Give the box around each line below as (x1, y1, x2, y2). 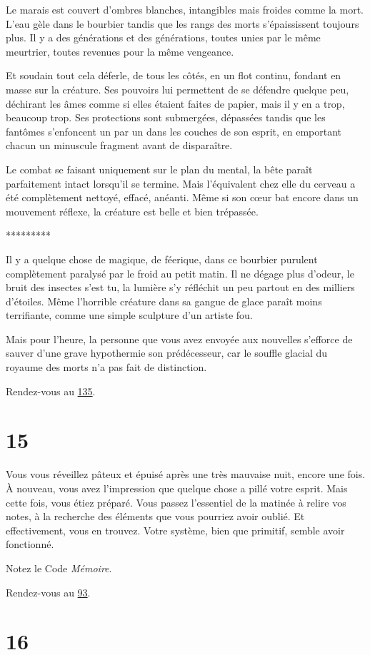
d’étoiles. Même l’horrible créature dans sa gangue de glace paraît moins (6, 293, 322, 308)
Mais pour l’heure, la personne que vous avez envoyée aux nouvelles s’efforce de (6, 331, 353, 346)
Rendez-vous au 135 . (6, 383, 96, 398)
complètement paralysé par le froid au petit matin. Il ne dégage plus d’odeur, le (6, 265, 354, 280)
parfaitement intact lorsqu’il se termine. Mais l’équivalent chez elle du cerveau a (6, 176, 356, 191)
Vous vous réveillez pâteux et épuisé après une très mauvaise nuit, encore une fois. (6, 467, 366, 482)
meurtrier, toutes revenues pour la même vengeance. (6, 44, 234, 59)
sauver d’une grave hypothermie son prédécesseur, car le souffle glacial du (6, 345, 328, 360)
